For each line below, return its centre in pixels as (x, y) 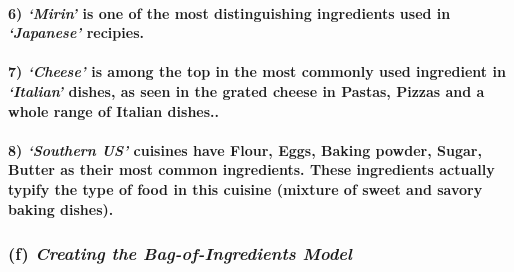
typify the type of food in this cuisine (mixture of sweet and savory (245, 188)
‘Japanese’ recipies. (76, 32)
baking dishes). (61, 208)
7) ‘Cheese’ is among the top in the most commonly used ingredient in (257, 71)
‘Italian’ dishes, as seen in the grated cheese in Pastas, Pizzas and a (246, 90)
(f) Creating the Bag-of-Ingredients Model (180, 253)
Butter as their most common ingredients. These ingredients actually (251, 169)
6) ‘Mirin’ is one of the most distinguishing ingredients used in (229, 12)
